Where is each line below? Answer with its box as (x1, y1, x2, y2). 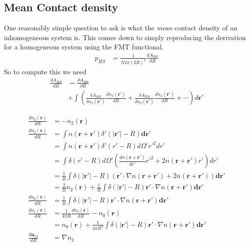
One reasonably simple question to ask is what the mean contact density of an (4, 22, 237, 33)
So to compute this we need (4, 66, 87, 76)
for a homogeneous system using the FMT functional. (4, 42, 164, 52)
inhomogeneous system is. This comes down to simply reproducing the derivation (4, 32, 246, 42)
